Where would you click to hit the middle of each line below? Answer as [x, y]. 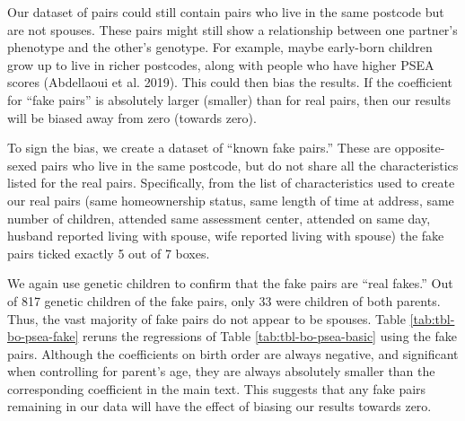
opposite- [420, 148]
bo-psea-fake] [43, 336]
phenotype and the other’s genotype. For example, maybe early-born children [220, 47]
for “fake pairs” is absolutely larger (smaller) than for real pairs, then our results [229, 99]
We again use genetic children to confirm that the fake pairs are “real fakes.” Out [230, 283]
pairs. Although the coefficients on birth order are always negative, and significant [233, 353]
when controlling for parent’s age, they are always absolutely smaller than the [221, 371]
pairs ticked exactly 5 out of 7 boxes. [109, 253]
